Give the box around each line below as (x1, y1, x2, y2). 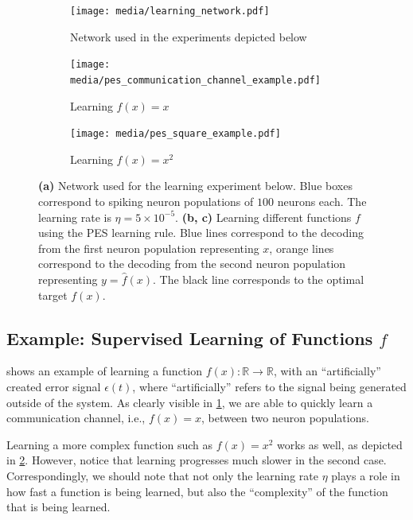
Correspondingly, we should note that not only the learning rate (6, 467, 318, 483)
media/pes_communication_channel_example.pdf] (70, 74, 321, 86)
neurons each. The (277, 193, 367, 209)
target (38, 286, 68, 303)
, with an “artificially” (273, 363, 381, 379)
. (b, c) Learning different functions (175, 208, 352, 225)
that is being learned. (6, 499, 111, 515)
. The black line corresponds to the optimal (153, 270, 364, 287)
